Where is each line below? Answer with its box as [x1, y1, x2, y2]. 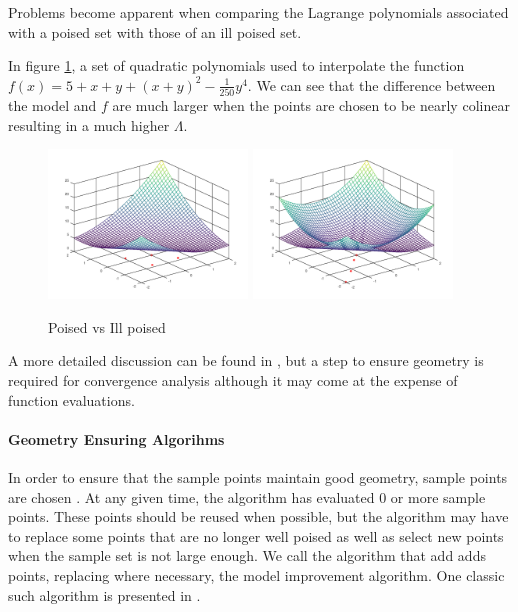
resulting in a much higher [8, 114, 170, 135]
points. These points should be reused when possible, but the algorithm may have [8, 506, 509, 527]
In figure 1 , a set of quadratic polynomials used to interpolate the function [8, 55, 465, 76]
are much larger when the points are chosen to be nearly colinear [112, 95, 510, 116]
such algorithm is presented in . [8, 584, 201, 605]
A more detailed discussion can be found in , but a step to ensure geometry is [8, 350, 484, 371]
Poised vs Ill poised [48, 316, 166, 337]
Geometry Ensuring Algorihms [8, 428, 225, 449]
